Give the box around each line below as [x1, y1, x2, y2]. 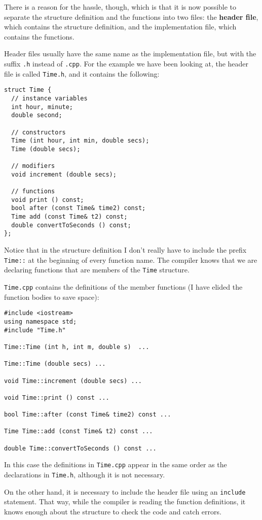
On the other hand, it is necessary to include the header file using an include [4, 486, 246, 497]
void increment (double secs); [11, 170, 117, 178]
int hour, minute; [11, 103, 73, 111]
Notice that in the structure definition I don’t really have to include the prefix [4, 245, 247, 255]
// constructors [11, 128, 66, 136]
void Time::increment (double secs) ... [4, 377, 142, 385]
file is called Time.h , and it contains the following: [4, 68, 160, 79]
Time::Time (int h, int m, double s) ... [4, 343, 149, 351]
